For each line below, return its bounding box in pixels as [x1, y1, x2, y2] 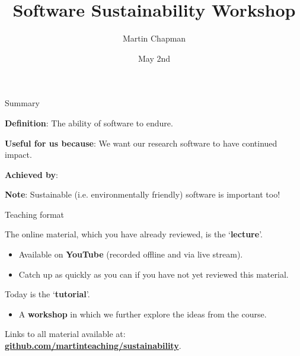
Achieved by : [5, 168, 58, 180]
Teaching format [5, 208, 64, 220]
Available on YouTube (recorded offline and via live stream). [18, 248, 243, 260]
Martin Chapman [122, 32, 186, 44]
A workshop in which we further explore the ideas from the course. [18, 307, 267, 320]
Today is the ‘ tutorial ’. [5, 288, 90, 300]
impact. [5, 148, 32, 161]
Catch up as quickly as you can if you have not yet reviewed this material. [18, 268, 289, 280]
